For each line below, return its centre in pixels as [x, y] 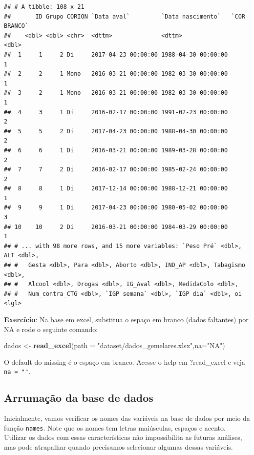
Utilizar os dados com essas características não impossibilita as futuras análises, [123, 437]
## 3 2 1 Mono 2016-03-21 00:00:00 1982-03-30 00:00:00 [116, 93]
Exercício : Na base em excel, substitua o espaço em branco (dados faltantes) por [126, 319]
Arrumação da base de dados [79, 398]
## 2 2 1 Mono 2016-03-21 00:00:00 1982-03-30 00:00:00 [116, 74]
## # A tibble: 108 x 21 [44, 7]
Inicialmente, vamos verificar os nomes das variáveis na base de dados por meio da [127, 418]
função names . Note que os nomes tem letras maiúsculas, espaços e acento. [115, 427]
